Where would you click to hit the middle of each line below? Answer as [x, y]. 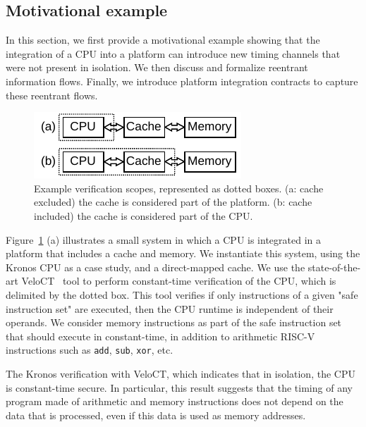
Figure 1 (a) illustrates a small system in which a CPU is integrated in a [163, 239]
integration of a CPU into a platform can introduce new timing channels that [173, 53]
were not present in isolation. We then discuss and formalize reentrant [157, 67]
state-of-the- [334, 267]
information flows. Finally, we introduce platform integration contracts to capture [182, 81]
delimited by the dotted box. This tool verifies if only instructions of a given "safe [182, 294]
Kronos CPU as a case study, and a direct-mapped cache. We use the [155, 267]
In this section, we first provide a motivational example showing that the [163, 40]
